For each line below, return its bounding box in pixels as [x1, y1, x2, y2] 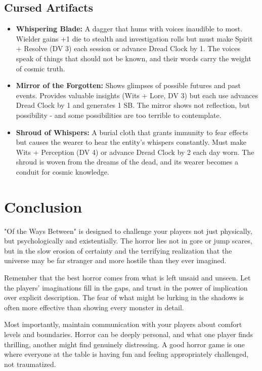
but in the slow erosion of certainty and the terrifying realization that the [4, 245, 232, 256]
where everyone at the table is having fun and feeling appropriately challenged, [4, 349, 249, 359]
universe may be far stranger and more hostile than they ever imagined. [4, 255, 227, 266]
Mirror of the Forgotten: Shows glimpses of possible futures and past [16, 80, 241, 91]
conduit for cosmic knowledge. [16, 166, 109, 177]
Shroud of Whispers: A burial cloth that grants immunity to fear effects [16, 127, 248, 137]
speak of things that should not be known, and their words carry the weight [16, 53, 251, 63]
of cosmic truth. [16, 63, 65, 73]
